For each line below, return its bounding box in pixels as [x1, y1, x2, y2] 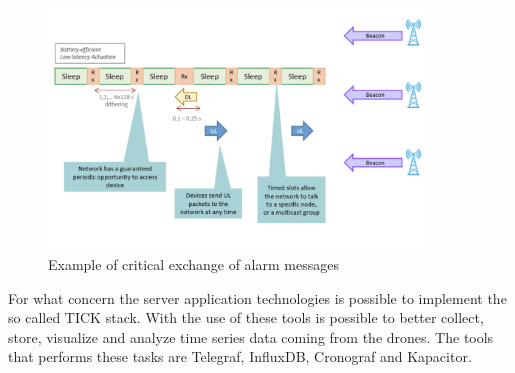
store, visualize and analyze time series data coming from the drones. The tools [8, 326, 494, 347]
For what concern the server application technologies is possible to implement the [8, 287, 507, 308]
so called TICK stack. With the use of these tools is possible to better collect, [8, 307, 484, 328]
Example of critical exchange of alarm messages [48, 254, 339, 275]
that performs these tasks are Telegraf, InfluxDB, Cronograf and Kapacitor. [8, 346, 472, 367]
